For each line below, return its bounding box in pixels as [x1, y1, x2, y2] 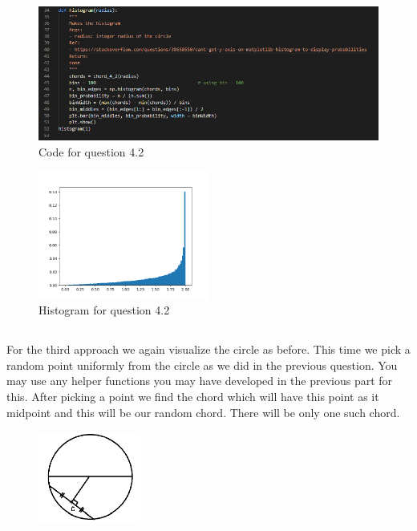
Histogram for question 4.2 [38, 302, 170, 318]
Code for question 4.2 [38, 144, 144, 160]
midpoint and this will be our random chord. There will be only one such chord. [6, 403, 400, 420]
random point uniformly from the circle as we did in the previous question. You [6, 356, 398, 373]
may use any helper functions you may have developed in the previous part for [6, 372, 393, 389]
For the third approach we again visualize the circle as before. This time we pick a [6, 341, 411, 358]
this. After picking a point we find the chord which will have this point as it [6, 387, 379, 404]
